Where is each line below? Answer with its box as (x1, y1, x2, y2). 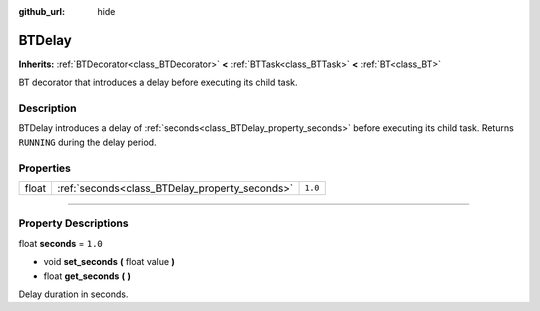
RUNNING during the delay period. (18, 136, 157, 148)
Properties (18, 161, 72, 175)
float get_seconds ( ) (43, 270, 132, 282)
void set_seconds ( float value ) (43, 256, 175, 268)
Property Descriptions (18, 216, 129, 230)
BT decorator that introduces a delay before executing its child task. (18, 76, 299, 89)
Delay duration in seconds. (18, 288, 129, 300)
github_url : (18, 6, 65, 17)
